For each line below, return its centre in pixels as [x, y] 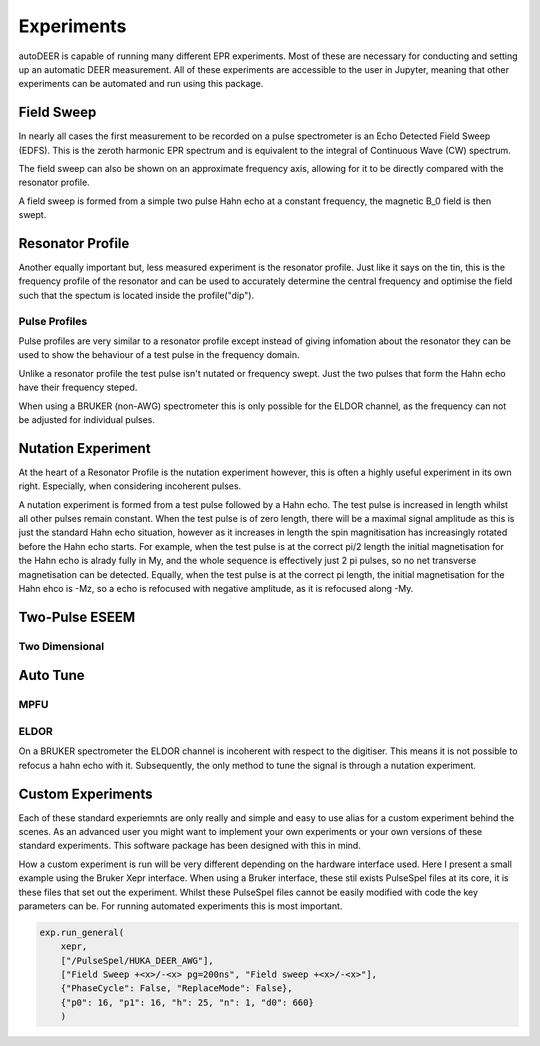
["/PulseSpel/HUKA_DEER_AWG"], [137, 960]
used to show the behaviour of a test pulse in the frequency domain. [159, 355]
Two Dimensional [61, 646]
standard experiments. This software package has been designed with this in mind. [190, 846]
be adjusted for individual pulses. [86, 419]
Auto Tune [51, 675]
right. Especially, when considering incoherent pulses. [130, 486]
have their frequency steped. [78, 387]
